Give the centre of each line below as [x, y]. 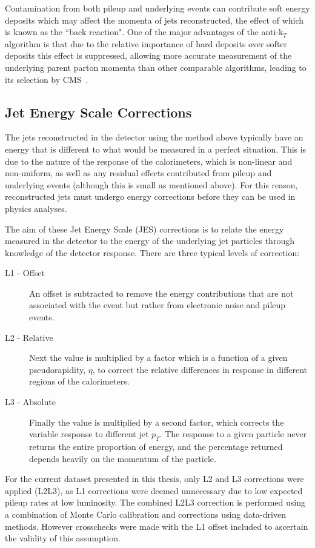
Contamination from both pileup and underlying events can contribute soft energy [157, 8]
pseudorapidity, [58, 369]
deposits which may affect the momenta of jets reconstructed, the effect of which [154, 20]
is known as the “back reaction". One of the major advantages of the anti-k [144, 32]
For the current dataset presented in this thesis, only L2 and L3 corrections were [154, 479]
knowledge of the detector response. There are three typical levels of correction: [152, 252]
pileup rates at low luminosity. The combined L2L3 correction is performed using [155, 502]
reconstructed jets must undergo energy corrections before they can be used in [150, 196]
